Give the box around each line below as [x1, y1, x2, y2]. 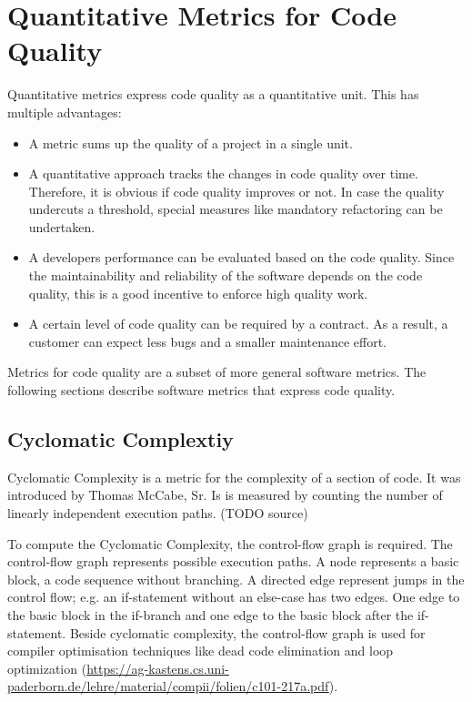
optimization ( [7, 658, 87, 677]
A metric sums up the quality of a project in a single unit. [28, 133, 353, 152]
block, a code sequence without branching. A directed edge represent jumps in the [7, 569, 465, 588]
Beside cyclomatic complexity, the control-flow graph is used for [69, 623, 426, 642]
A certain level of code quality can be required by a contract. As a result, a [28, 314, 448, 333]
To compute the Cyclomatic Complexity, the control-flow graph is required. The [7, 534, 453, 553]
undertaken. [28, 217, 95, 236]
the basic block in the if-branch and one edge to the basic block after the [7, 605, 414, 624]
